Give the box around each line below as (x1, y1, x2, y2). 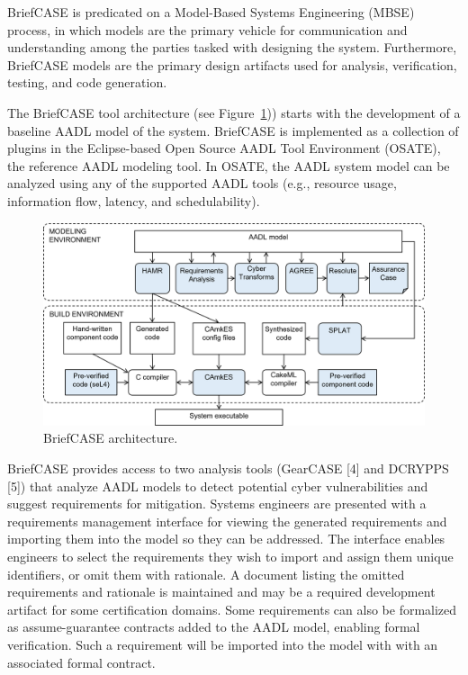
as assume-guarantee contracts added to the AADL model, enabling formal (7, 617, 420, 636)
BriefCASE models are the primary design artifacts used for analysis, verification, (7, 55, 457, 74)
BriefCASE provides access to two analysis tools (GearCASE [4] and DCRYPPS (7, 458, 449, 477)
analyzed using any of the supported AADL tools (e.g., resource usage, (7, 174, 397, 193)
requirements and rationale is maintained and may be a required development (7, 582, 436, 601)
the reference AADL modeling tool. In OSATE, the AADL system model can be (7, 156, 450, 175)
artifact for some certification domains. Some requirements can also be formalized (7, 599, 457, 618)
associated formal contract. (7, 652, 156, 671)
